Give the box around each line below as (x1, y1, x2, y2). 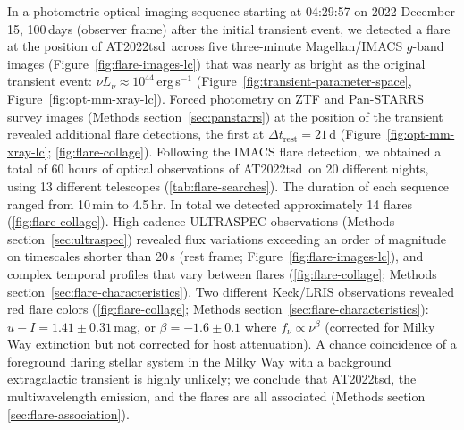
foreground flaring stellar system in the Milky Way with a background (7, 351, 392, 370)
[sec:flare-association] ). (7, 404, 130, 423)
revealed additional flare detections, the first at (7, 124, 265, 143)
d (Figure (329, 124, 381, 143)
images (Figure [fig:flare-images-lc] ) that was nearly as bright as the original (7, 54, 426, 72)
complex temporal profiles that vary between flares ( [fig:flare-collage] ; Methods (7, 264, 437, 282)
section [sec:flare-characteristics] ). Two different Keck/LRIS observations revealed (7, 282, 454, 300)
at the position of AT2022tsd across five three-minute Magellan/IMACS (7, 37, 403, 55)
